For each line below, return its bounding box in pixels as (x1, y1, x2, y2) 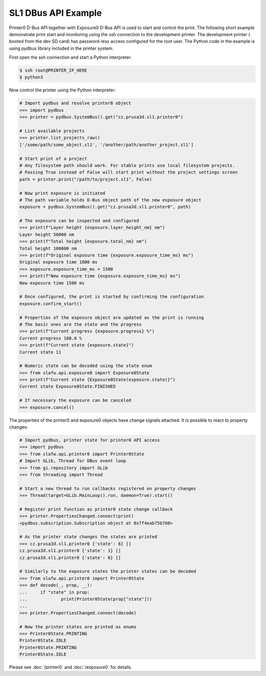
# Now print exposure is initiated (19, 190, 105, 196)
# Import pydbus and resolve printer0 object (19, 100, 132, 106)
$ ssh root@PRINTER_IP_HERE (19, 68, 87, 74)
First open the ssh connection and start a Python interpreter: (9, 54, 133, 60)
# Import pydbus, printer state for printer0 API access (19, 437, 160, 443)
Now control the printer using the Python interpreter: (9, 87, 116, 93)
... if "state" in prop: (19, 589, 90, 595)
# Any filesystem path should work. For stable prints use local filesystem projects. (19, 162, 235, 168)
